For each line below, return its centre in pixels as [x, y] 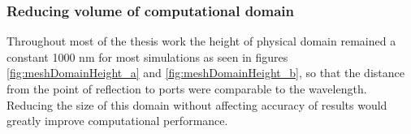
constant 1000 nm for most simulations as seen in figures [147, 56]
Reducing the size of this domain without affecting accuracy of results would [197, 104]
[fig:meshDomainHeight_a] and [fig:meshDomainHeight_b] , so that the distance [205, 73]
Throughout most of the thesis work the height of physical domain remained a [201, 41]
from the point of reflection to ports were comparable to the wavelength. [187, 89]
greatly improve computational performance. [117, 121]
